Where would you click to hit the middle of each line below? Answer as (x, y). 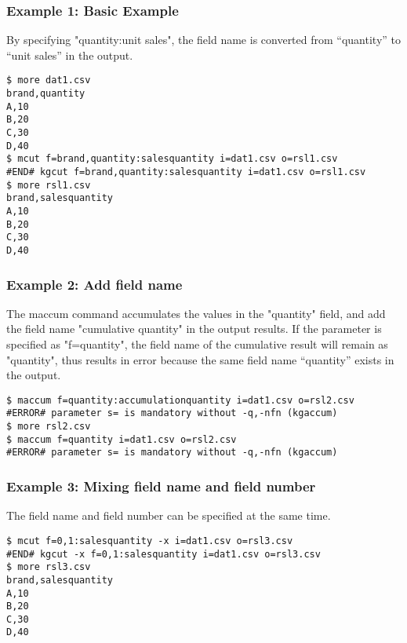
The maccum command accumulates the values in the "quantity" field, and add (196, 313)
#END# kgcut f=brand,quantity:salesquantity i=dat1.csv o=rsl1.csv (186, 172)
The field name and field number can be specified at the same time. (169, 515)
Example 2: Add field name (94, 284)
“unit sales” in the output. (70, 55)
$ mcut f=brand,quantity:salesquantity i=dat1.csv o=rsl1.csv (172, 159)
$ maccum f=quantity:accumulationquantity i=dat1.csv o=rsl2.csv (180, 400)
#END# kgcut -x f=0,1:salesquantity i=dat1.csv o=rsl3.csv (164, 554)
